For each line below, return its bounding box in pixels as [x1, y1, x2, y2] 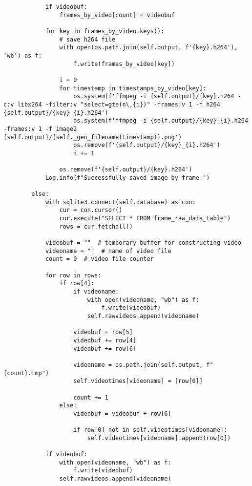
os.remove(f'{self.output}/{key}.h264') [59, 166, 192, 173]
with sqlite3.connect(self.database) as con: [45, 198, 196, 206]
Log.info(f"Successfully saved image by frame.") [45, 174, 210, 181]
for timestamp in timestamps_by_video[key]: [59, 85, 207, 92]
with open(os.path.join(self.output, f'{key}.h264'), [59, 44, 238, 51]
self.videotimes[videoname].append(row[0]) [87, 434, 231, 442]
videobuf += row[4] [73, 337, 137, 344]
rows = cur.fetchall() [59, 223, 133, 230]
